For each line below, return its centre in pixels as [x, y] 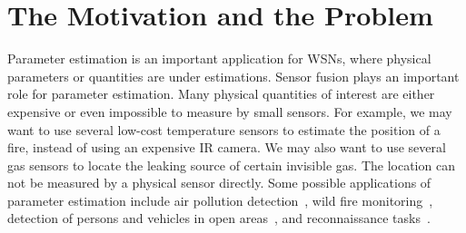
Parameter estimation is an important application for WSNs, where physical [219, 58]
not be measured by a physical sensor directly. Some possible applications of [219, 183]
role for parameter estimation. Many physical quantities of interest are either [221, 94]
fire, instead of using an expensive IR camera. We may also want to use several [227, 147]
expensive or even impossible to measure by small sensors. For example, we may [230, 111]
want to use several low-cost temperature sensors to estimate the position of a [224, 129]
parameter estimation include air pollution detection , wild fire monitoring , [220, 200]
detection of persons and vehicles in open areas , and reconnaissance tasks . [219, 218]
